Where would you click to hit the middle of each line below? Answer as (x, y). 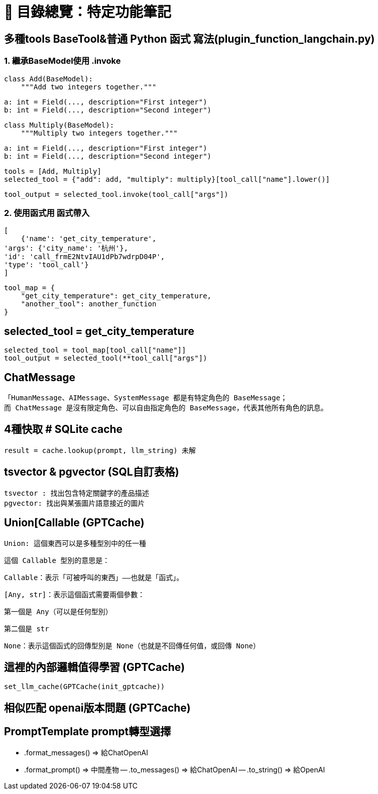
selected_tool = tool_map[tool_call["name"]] (95, 350)
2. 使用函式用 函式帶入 (47, 213)
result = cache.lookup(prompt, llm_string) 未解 (100, 450)
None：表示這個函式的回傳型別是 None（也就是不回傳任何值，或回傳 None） (132, 646)
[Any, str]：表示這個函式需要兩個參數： (75, 594)
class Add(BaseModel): (49, 79)
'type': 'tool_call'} (46, 265)
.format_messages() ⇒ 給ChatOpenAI (86, 752)
